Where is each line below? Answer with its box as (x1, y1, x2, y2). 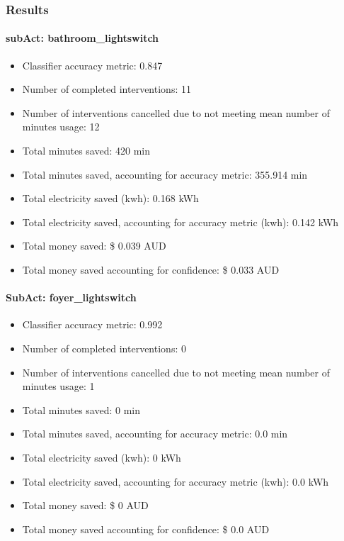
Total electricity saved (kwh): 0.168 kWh (22, 191, 199, 206)
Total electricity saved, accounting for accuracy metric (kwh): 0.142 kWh (22, 214, 339, 229)
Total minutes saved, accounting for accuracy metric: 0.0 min (22, 426, 288, 441)
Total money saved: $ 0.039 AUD (22, 238, 166, 253)
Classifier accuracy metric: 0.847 (22, 57, 163, 72)
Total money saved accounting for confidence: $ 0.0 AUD (22, 521, 270, 536)
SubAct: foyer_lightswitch (6, 290, 137, 305)
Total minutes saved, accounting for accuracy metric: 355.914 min (22, 167, 308, 182)
